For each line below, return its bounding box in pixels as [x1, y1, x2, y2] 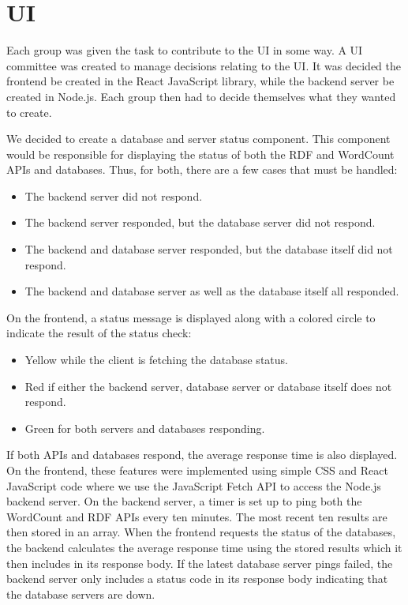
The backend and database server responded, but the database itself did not [24, 241, 393, 257]
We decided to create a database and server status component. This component [6, 130, 391, 147]
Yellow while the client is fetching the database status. [24, 351, 288, 368]
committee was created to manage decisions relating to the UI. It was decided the [6, 57, 402, 73]
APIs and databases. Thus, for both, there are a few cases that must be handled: [6, 161, 398, 178]
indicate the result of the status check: [6, 325, 192, 341]
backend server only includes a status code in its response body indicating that [6, 570, 388, 587]
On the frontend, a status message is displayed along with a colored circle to [6, 309, 376, 325]
